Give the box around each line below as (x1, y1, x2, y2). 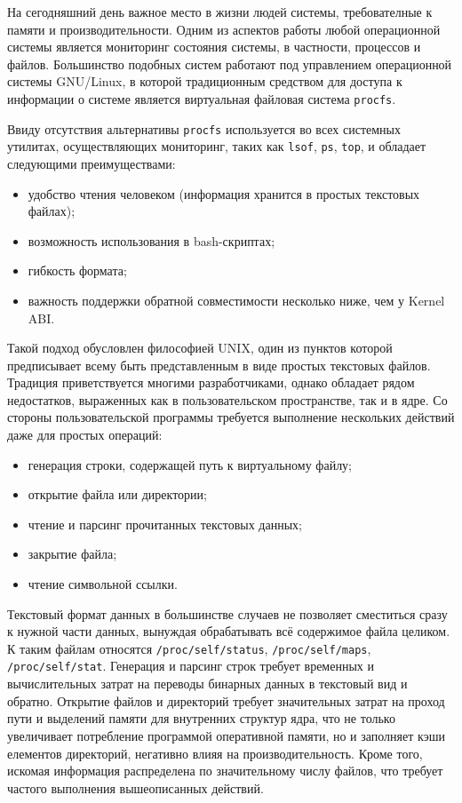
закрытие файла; (28, 545, 117, 563)
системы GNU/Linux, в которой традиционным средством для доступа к (7, 72, 402, 91)
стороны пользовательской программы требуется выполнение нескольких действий (7, 408, 455, 426)
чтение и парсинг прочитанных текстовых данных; (28, 514, 302, 533)
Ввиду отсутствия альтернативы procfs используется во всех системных (7, 119, 401, 138)
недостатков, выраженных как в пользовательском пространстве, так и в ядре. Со (7, 390, 448, 409)
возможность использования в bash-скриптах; (28, 231, 275, 250)
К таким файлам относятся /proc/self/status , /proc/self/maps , (7, 639, 371, 657)
